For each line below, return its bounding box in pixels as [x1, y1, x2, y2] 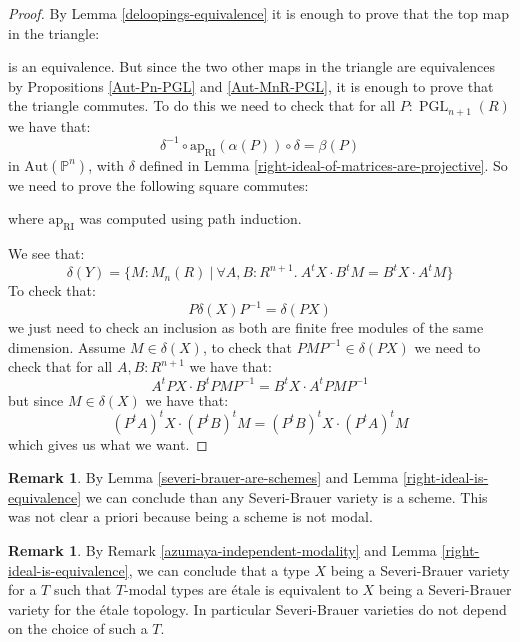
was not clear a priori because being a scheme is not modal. [8, 506, 373, 527]
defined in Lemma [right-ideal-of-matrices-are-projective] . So [139, 154, 508, 175]
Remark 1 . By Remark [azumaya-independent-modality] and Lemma [8, 540, 437, 561]
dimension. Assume [8, 336, 126, 357]
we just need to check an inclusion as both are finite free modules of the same [8, 317, 484, 338]
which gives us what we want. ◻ [8, 433, 208, 454]
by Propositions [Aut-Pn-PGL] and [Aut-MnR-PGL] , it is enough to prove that [8, 75, 494, 96]
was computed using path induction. [79, 208, 302, 229]
